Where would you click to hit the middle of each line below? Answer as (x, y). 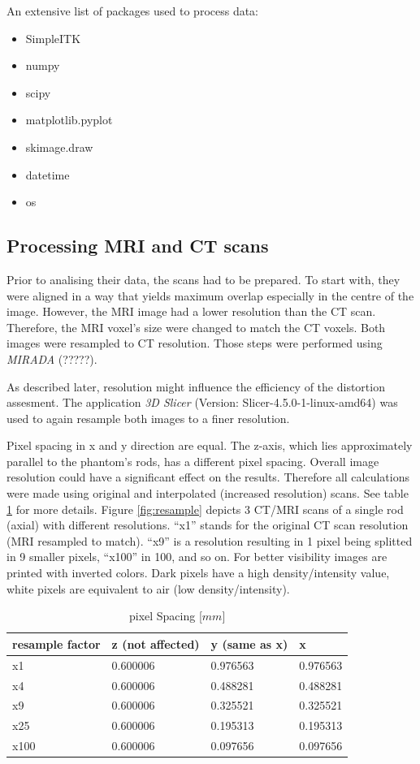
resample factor (56, 643)
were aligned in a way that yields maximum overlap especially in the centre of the (210, 295)
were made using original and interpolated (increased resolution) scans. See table (208, 493)
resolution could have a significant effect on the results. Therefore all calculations (208, 477)
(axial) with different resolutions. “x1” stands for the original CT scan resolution (208, 525)
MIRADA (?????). (52, 358)
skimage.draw (59, 147)
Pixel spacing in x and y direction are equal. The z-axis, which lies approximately (210, 445)
